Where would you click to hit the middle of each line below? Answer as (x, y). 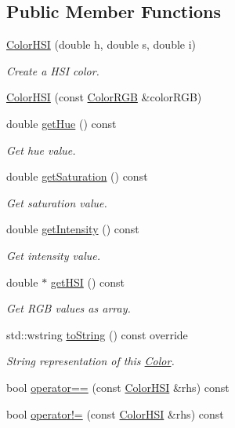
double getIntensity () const (73, 229)
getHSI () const (87, 282)
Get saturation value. (57, 202)
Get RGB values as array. (69, 308)
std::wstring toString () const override (97, 334)
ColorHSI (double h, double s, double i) (101, 44)
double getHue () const (61, 123)
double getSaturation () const (77, 176)
